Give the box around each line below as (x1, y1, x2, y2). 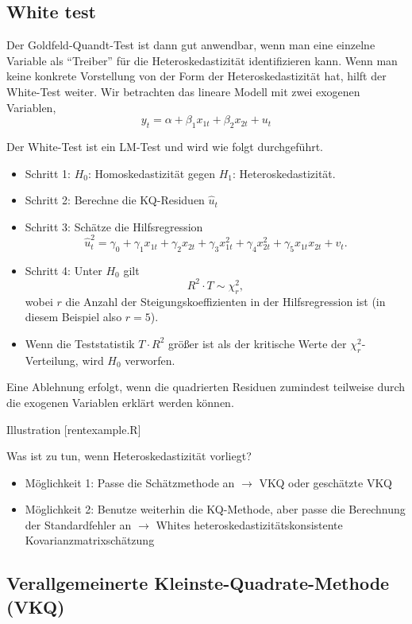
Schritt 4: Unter (25, 262, 102, 278)
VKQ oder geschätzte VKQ (259, 474, 392, 490)
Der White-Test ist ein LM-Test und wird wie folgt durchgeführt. (6, 138, 324, 154)
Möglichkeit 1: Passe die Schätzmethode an (25, 474, 235, 490)
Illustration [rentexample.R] (6, 421, 141, 437)
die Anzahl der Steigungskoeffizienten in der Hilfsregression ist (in (65, 293, 386, 309)
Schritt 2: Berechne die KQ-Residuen (25, 192, 205, 208)
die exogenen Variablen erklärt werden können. (6, 393, 234, 410)
